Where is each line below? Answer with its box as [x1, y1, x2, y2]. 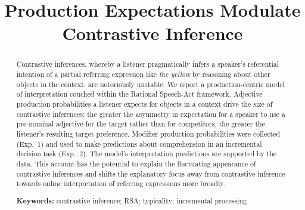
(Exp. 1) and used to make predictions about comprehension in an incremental [16, 138, 262, 149]
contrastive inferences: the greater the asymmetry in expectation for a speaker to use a [16, 109, 285, 119]
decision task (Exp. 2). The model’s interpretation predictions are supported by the [16, 149, 277, 159]
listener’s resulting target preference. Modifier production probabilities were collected [16, 128, 280, 138]
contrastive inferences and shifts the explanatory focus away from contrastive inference [16, 168, 285, 178]
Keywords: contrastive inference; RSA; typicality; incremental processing [16, 195, 247, 206]
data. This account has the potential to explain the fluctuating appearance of [16, 158, 256, 168]
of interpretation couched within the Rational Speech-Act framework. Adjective [16, 89, 263, 99]
